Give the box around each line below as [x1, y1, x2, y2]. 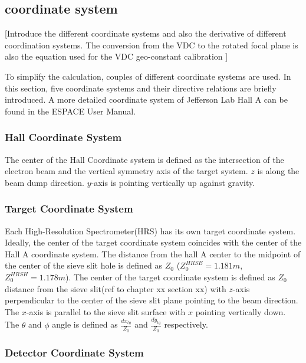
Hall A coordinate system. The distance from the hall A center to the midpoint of [5, 247, 301, 260]
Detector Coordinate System [5, 345, 144, 359]
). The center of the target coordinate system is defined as [65, 270, 275, 283]
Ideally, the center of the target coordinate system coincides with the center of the [5, 236, 302, 248]
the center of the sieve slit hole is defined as [5, 259, 163, 272]
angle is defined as [52, 318, 118, 331]
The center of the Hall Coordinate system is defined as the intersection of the [5, 153, 284, 165]
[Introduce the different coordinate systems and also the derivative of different [5, 27, 287, 40]
